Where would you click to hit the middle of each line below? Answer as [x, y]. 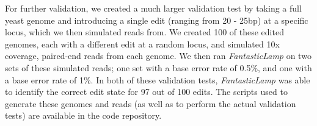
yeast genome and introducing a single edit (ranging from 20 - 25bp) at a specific [157, 20]
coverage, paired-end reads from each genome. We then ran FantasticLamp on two [158, 56]
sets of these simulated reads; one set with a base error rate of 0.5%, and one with [158, 67]
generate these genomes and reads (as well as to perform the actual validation [151, 103]
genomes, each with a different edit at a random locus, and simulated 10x [142, 44]
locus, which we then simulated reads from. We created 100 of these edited [144, 32]
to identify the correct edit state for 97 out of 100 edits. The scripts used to [146, 92]
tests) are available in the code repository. [83, 115]
